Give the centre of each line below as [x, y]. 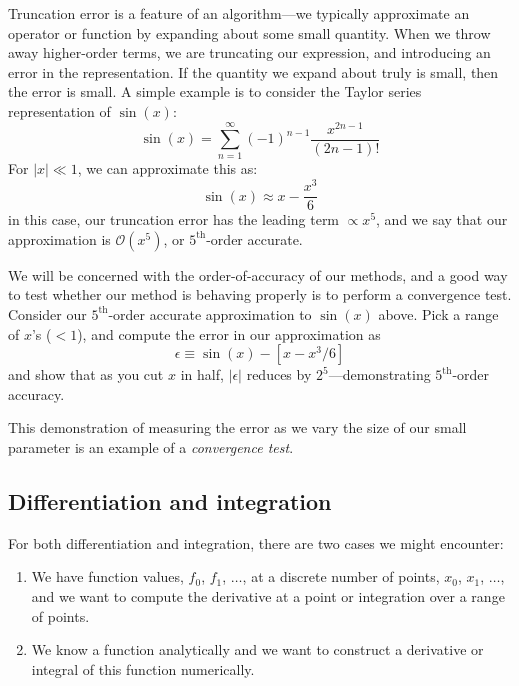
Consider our [47, 313]
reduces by [279, 374]
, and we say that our [442, 219]
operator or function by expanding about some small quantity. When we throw [249, 32]
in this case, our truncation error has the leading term [174, 219]
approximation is [59, 238]
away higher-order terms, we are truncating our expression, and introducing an [249, 52]
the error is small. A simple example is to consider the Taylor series [215, 91]
